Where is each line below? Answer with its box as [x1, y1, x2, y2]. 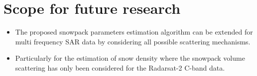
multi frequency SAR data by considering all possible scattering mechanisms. [15, 36, 251, 46]
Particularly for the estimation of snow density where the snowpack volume [15, 53, 245, 63]
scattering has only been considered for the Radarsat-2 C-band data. [15, 62, 225, 73]
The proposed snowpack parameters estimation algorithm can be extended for [15, 27, 253, 37]
